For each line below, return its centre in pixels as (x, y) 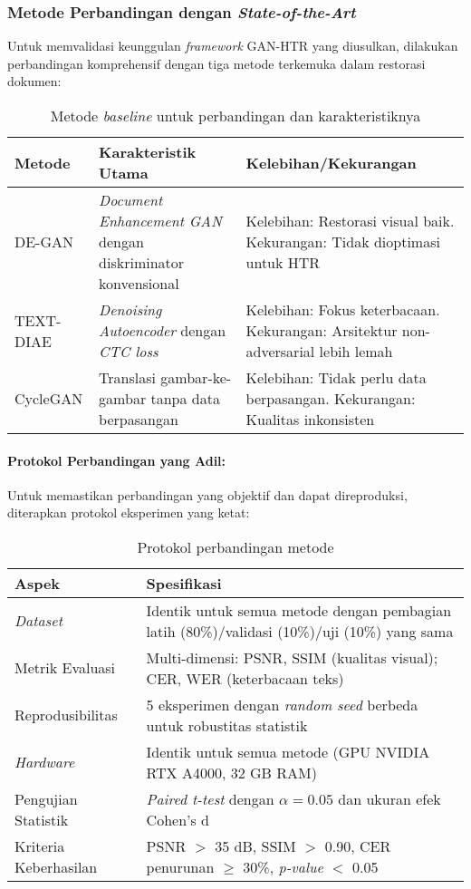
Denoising (130, 309)
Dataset (38, 621)
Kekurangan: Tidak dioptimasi (343, 242)
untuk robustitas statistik (227, 725)
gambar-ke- (196, 377)
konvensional (139, 283)
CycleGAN (49, 398)
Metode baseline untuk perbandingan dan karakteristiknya (235, 116)
